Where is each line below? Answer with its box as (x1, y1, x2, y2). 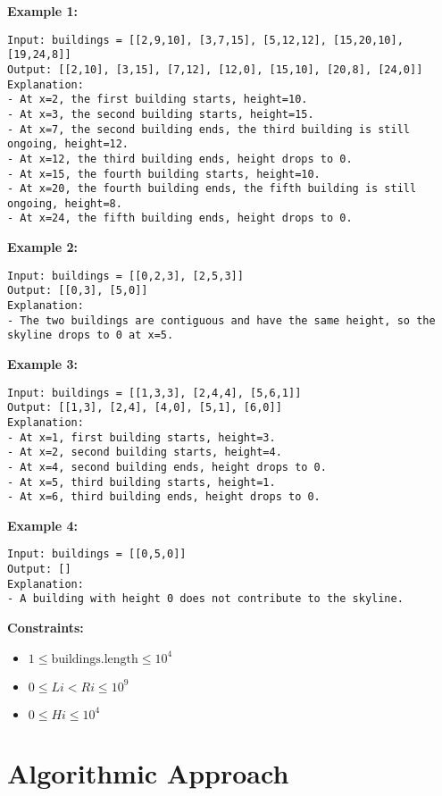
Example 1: (7, 2, 78, 20)
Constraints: (7, 618, 84, 637)
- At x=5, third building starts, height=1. (7, 475, 276, 489)
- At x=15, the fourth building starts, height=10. (7, 167, 321, 180)
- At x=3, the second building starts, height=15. (7, 107, 314, 121)
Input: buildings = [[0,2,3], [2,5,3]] (7, 269, 244, 282)
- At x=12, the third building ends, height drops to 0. (7, 152, 353, 165)
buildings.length (51, 652, 138, 666)
